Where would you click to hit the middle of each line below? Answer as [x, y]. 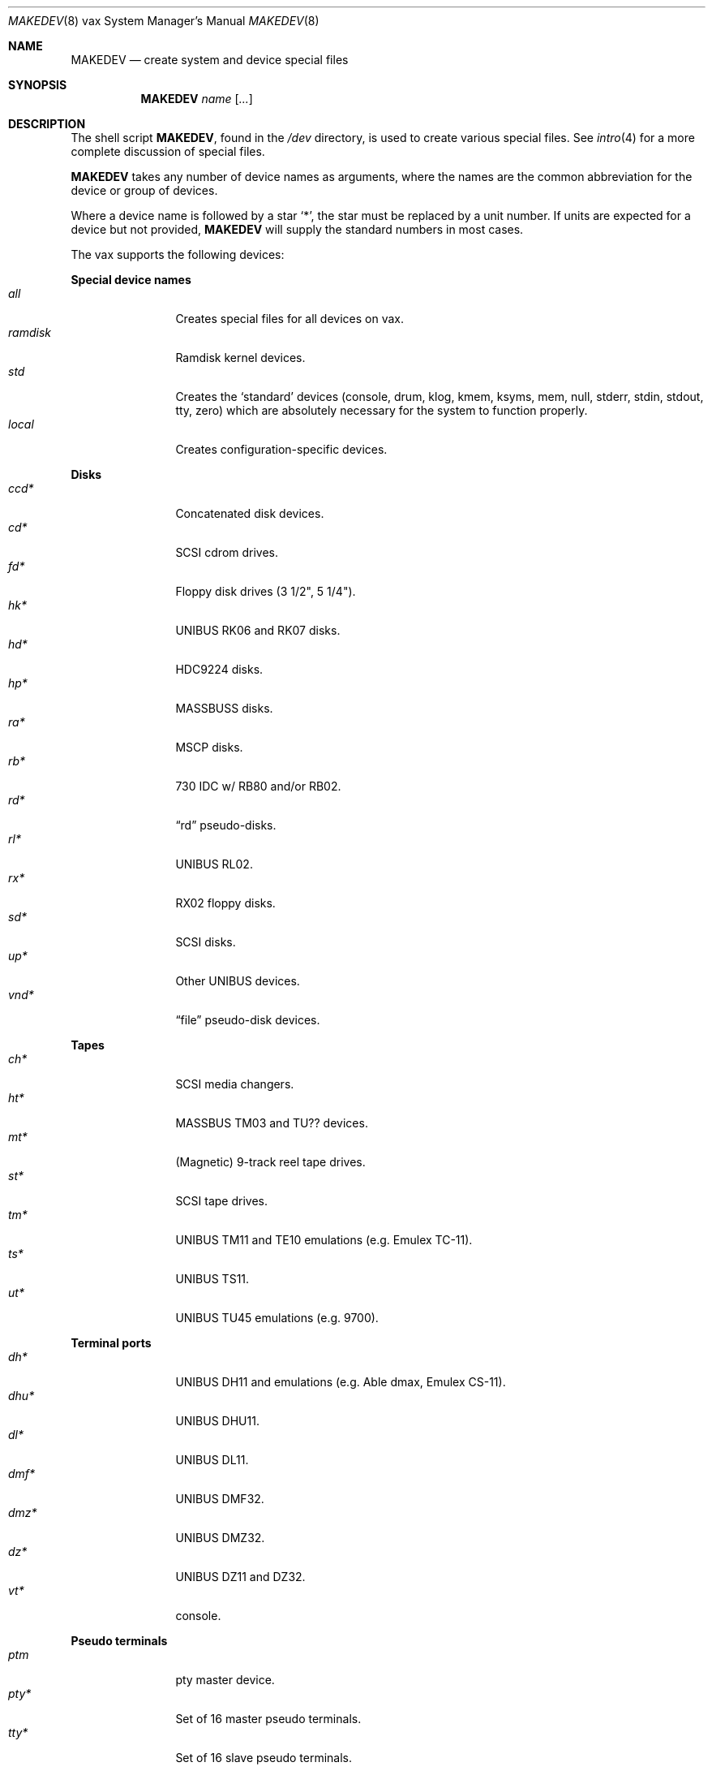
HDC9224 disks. [219, 669]
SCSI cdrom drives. [227, 552]
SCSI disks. [206, 942]
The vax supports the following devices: [178, 254]
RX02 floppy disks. [225, 903]
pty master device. [225, 1680]
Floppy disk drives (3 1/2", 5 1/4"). [266, 591]
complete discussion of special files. [168, 151]
